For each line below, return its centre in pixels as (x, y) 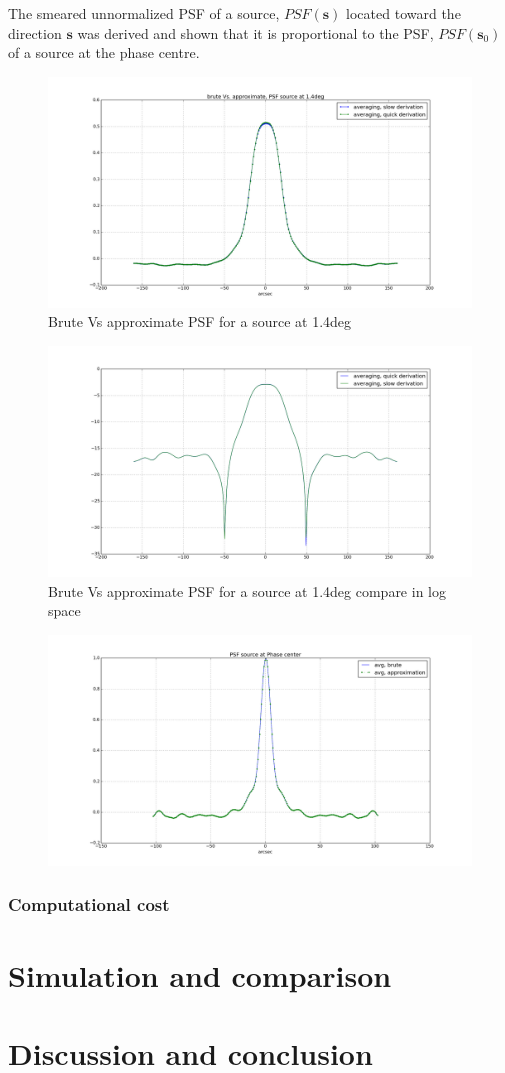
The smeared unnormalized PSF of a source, (144, 13)
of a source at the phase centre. (104, 52)
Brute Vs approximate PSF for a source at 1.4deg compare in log (247, 590)
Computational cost (89, 904)
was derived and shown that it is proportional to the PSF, (255, 32)
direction (35, 32)
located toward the (403, 13)
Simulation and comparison (200, 974)
